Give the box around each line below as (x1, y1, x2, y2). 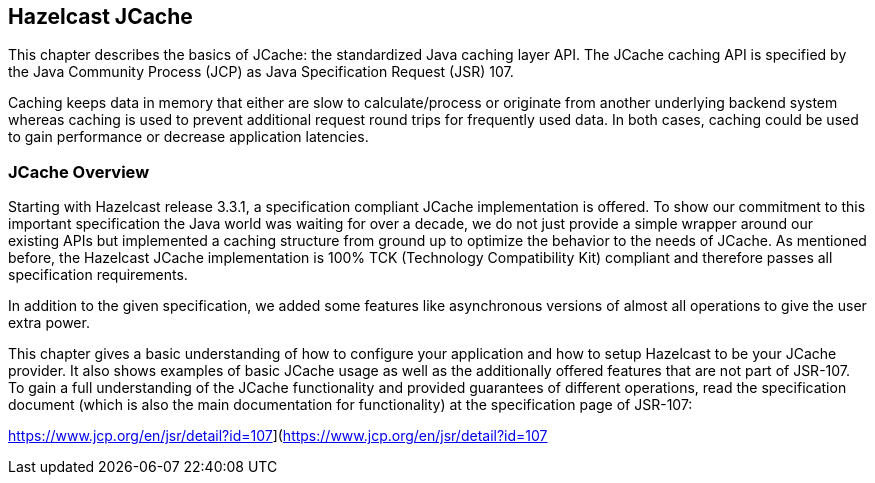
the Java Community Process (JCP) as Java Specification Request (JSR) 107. (8, 63, 514, 81)
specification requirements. (8, 266, 188, 284)
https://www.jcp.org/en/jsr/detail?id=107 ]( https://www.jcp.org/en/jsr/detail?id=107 (8, 427, 548, 445)
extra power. (8, 314, 90, 332)
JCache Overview (8, 161, 150, 182)
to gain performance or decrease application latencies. (8, 128, 369, 146)
